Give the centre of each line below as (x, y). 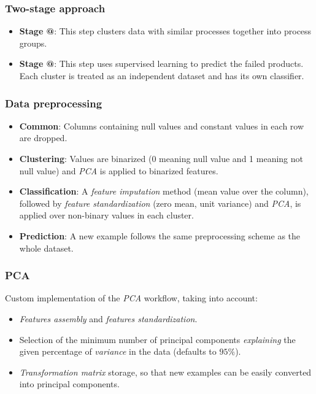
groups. (33, 43)
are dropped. (43, 138)
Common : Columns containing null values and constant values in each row (162, 126)
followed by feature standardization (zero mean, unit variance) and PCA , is (160, 203)
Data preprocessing (54, 103)
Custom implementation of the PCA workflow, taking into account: (131, 298)
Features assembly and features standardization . (108, 318)
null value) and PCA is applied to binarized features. (119, 170)
